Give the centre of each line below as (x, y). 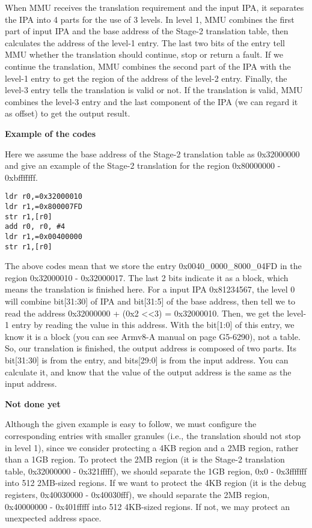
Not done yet (33, 403)
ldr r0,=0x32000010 (44, 197)
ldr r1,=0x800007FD (44, 206)
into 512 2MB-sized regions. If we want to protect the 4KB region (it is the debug (156, 483)
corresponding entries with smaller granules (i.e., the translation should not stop (153, 435)
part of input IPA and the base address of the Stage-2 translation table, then (147, 31)
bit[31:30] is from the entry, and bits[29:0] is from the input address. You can (147, 360)
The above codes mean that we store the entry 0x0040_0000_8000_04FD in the (153, 266)
